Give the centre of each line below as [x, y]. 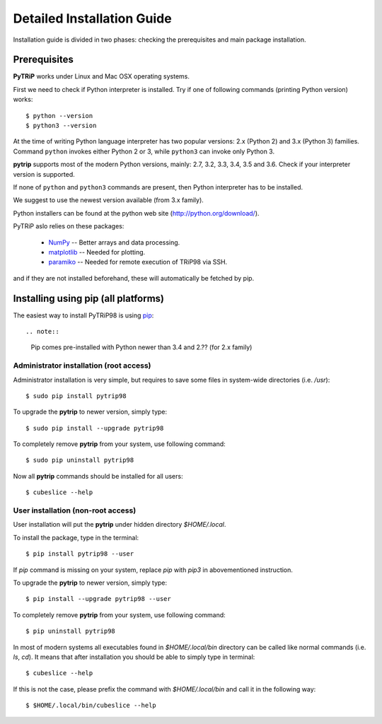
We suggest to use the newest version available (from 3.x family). [109, 200]
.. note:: [42, 331]
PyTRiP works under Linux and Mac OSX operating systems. [102, 76]
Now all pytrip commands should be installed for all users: [98, 476]
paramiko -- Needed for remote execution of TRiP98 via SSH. [138, 262]
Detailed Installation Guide [93, 18]
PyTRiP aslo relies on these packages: [69, 226]
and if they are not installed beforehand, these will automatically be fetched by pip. [134, 278]
